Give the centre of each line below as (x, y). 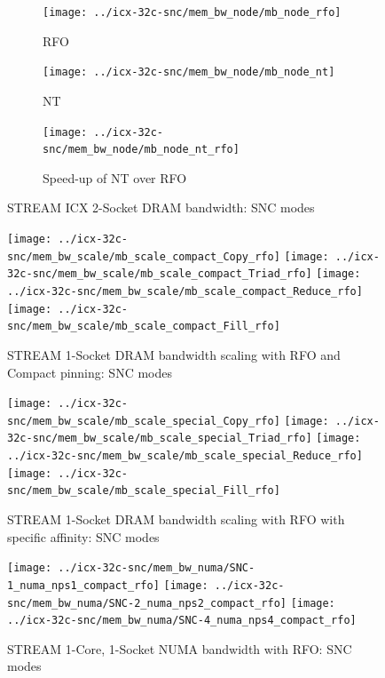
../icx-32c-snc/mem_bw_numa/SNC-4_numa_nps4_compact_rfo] (182, 621)
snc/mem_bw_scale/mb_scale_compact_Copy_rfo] (144, 256)
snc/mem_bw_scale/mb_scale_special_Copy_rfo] (144, 421)
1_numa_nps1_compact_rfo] (83, 585)
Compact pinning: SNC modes (90, 372)
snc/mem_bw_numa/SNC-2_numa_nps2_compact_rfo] (147, 603)
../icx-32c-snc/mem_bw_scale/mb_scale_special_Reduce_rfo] (185, 456)
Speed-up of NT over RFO (115, 177)
